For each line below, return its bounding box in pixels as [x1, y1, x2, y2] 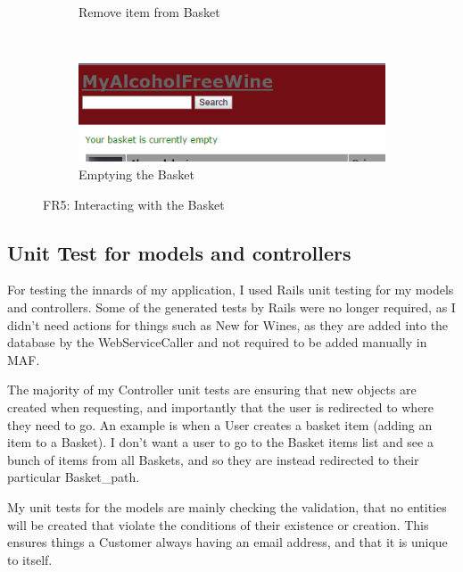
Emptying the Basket [79, 165, 194, 184]
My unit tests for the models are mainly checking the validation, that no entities [7, 497, 447, 516]
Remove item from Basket [79, 3, 220, 21]
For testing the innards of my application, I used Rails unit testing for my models [7, 280, 454, 299]
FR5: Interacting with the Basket [43, 195, 225, 213]
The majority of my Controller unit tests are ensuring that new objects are [7, 380, 417, 399]
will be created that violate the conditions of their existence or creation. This [7, 515, 429, 534]
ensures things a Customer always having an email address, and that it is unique [7, 533, 448, 551]
